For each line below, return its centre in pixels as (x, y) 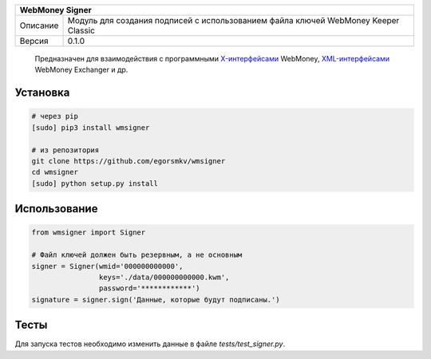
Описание (39, 26)
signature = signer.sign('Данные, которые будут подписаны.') (156, 300)
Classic (81, 30)
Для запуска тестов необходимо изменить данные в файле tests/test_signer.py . (150, 344)
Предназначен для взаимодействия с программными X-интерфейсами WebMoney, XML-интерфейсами (212, 59)
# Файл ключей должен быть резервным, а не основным (137, 255)
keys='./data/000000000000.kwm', (164, 277)
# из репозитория (65, 150)
